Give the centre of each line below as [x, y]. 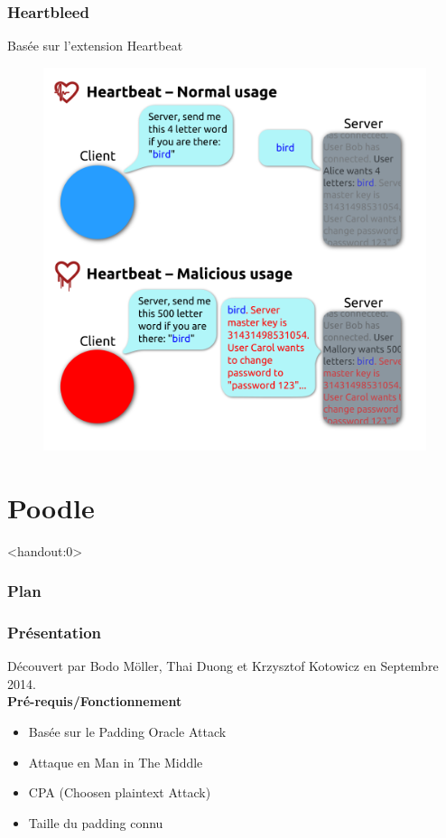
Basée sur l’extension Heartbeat [95, 46]
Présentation [55, 632]
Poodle [51, 507]
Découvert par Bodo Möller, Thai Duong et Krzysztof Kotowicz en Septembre [223, 666]
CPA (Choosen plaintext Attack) [120, 792]
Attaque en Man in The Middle [116, 762]
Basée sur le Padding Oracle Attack [127, 731]
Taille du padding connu [96, 822]
